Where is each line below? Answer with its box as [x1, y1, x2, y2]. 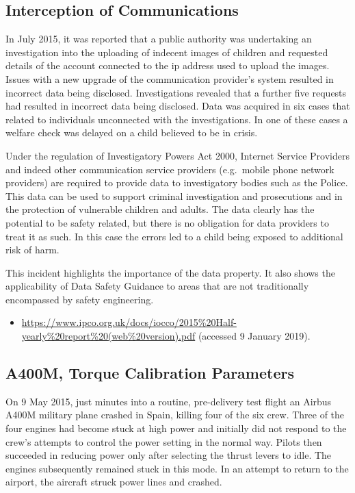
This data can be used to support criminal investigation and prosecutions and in [5, 188, 343, 203]
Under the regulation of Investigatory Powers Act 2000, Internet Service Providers [5, 148, 350, 162]
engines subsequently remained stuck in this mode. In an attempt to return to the [5, 461, 349, 475]
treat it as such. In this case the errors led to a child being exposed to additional [5, 229, 343, 243]
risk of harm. [5, 242, 60, 257]
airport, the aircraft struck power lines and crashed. [5, 475, 222, 489]
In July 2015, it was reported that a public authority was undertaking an [5, 31, 312, 46]
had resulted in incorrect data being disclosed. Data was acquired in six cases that [5, 99, 350, 113]
